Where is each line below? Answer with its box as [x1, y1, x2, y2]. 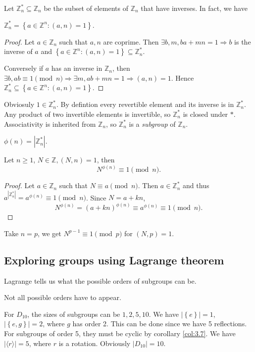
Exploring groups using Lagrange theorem [4, 252, 224, 267]
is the [234, 36, 251, 47]
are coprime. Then [103, 36, 159, 47]
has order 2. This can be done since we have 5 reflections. [72, 318, 247, 329]
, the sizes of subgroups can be [27, 308, 120, 319]
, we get [37, 228, 61, 238]
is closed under [183, 108, 228, 119]
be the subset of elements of [44, 3, 128, 13]
